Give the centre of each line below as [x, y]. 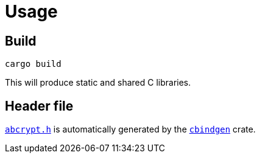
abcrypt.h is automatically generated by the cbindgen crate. [130, 129]
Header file [39, 106]
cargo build [33, 64]
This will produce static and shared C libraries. [98, 83]
